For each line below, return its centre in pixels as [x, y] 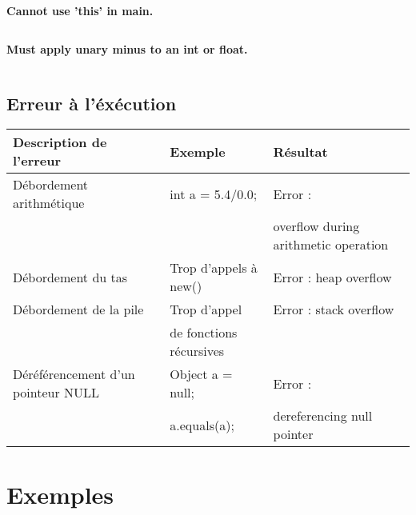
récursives [197, 351]
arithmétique [49, 203]
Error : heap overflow [332, 277]
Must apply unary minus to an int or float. [127, 48]
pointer [293, 434]
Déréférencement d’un [74, 374]
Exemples [60, 494]
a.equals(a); [202, 425]
